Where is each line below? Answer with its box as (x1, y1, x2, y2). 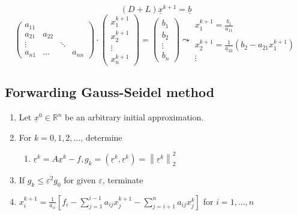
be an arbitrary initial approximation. (64, 111, 204, 123)
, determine (80, 131, 122, 143)
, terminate (102, 173, 143, 186)
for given (64, 173, 96, 186)
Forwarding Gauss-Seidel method (5, 83, 215, 101)
